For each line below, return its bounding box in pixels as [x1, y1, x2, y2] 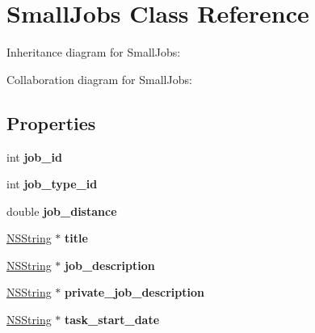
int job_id [6, 148, 62, 165]
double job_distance [6, 202, 117, 219]
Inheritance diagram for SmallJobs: [6, 44, 181, 61]
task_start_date [65, 311, 160, 328]
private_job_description [65, 284, 204, 301]
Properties [6, 110, 96, 135]
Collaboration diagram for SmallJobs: [6, 70, 192, 87]
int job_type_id [6, 175, 98, 192]
